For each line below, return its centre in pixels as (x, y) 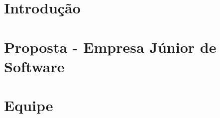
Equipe (29, 105)
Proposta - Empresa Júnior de (110, 47)
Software (34, 66)
